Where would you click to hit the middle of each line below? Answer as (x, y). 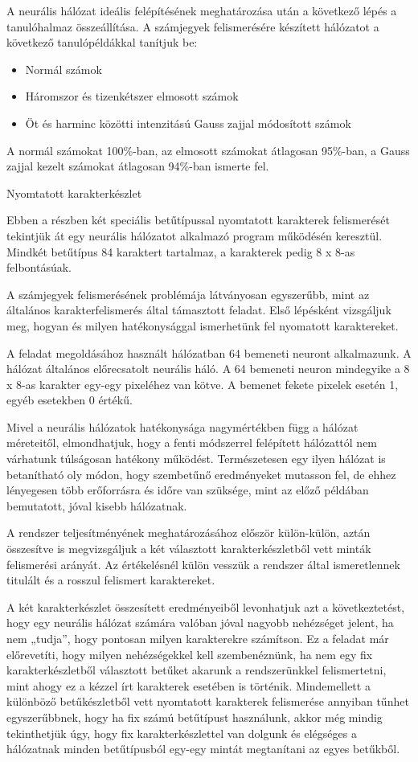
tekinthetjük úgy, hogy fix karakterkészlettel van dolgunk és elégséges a (182, 733)
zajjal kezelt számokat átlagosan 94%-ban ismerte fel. (138, 166)
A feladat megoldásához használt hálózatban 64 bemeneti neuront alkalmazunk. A (209, 352)
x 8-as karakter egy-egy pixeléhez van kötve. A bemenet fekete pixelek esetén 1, (203, 384)
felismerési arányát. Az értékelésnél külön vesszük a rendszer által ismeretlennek (203, 564)
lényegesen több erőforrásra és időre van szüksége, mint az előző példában (188, 490)
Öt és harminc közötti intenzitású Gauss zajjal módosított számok (188, 123)
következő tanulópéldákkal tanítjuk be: (102, 42)
